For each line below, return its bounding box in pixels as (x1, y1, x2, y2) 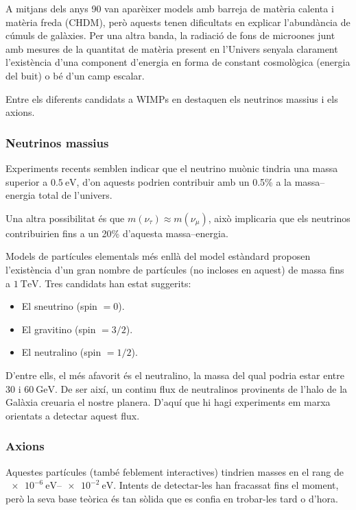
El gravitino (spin (21, 321, 96, 336)
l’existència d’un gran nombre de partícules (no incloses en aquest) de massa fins (5, 262, 344, 276)
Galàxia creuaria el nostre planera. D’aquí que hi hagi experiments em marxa (5, 395, 331, 409)
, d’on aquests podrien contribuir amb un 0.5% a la (76, 174, 292, 189)
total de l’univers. (38, 188, 112, 202)
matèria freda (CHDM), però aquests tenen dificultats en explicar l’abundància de (5, 14, 351, 29)
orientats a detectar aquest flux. (5, 408, 140, 422)
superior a (5, 174, 48, 189)
